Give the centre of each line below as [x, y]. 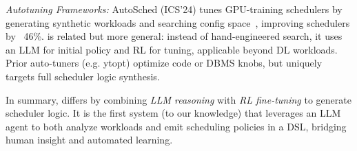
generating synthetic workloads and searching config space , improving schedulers [178, 22]
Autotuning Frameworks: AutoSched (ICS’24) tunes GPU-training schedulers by [174, 9]
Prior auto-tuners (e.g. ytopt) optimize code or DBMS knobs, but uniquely [164, 63]
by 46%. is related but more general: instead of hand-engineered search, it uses [174, 36]
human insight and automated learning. [89, 140]
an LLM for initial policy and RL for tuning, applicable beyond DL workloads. [172, 49]
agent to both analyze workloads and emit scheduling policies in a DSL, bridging [176, 126]
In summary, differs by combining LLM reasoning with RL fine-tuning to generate [178, 99]
